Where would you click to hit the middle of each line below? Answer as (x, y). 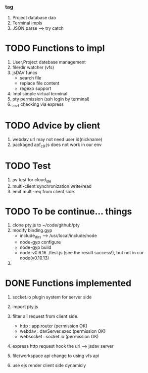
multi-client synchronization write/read (52, 186)
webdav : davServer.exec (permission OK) (63, 331)
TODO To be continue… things (69, 211)
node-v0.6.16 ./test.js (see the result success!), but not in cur (82, 253)
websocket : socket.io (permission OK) (59, 337)
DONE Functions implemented (68, 283)
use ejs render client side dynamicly (49, 366)
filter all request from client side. (45, 316)
